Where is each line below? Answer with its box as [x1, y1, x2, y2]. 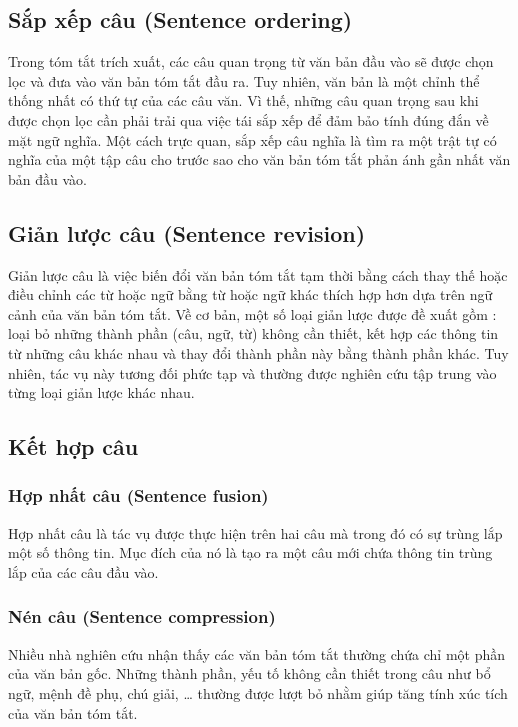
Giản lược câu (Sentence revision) [8, 217, 366, 248]
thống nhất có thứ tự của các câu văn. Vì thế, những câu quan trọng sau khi [8, 90, 479, 111]
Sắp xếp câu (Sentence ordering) [8, 4, 353, 35]
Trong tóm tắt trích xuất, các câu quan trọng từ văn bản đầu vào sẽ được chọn [8, 51, 494, 72]
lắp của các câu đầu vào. [8, 561, 159, 582]
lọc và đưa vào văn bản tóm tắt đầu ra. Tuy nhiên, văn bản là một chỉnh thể [8, 70, 480, 91]
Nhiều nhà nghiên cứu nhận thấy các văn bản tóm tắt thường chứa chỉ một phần [8, 643, 506, 664]
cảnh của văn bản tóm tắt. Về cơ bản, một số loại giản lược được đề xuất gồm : [8, 303, 497, 324]
